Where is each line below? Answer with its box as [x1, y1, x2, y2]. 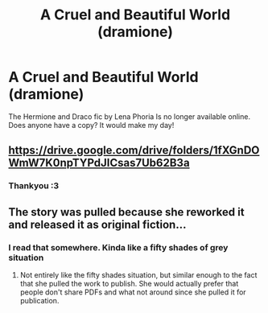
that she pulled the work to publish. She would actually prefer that [19, 278, 239, 288]
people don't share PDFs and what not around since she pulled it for [19, 287, 247, 297]
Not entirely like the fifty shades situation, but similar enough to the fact [19, 270, 258, 279]
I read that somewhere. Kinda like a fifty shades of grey [8, 241, 229, 253]
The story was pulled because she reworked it [8, 205, 245, 219]
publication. [19, 295, 60, 305]
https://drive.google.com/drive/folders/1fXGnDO [8, 143, 260, 158]
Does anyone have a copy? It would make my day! [8, 120, 175, 130]
